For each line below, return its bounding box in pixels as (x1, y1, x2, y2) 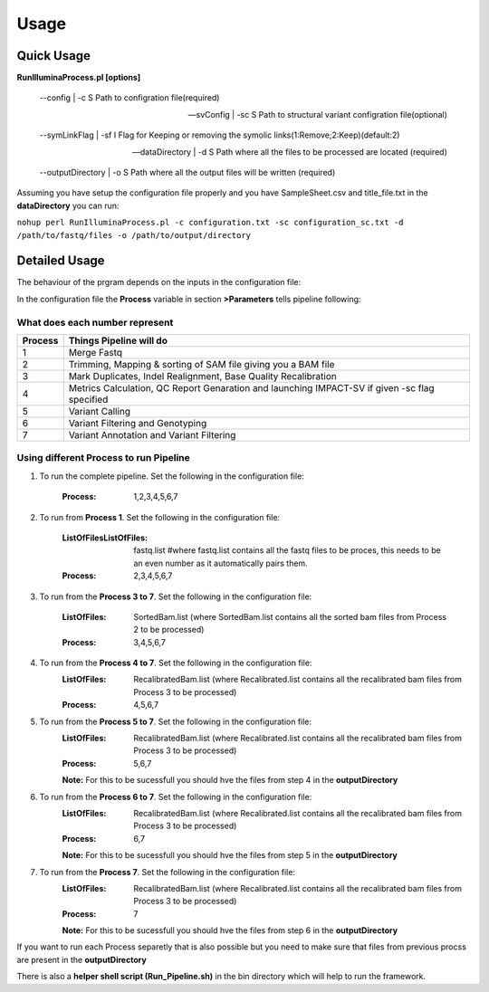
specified (68, 394, 109, 406)
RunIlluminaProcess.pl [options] (16, 72, 141, 83)
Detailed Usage (16, 253, 105, 269)
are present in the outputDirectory (16, 954, 147, 965)
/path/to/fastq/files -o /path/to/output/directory (16, 230, 252, 240)
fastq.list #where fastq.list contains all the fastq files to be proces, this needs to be (133, 545, 441, 556)
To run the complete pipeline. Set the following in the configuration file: (39, 471, 305, 482)
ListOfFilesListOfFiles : (62, 532, 149, 543)
